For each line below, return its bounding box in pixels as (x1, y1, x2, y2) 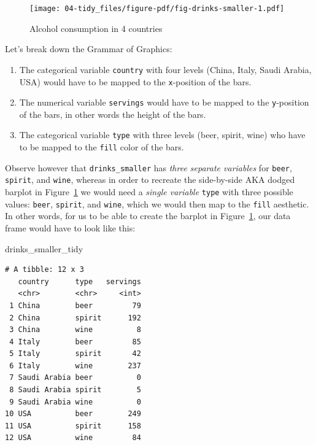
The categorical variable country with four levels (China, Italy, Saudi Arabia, (19, 63, 312, 75)
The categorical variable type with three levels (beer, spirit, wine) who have (19, 128, 306, 141)
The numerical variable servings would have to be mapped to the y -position (19, 96, 309, 109)
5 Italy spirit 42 (9, 349, 141, 358)
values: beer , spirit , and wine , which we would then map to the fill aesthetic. (5, 197, 309, 210)
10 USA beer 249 (5, 409, 141, 419)
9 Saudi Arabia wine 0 (9, 397, 141, 406)
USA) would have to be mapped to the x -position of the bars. (19, 75, 252, 88)
